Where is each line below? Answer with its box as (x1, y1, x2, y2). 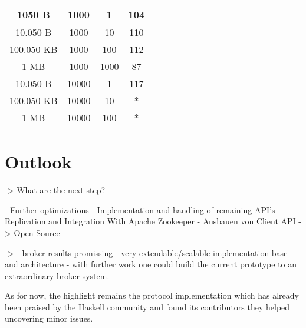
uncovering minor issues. (5, 312, 93, 324)
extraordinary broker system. (5, 269, 110, 281)
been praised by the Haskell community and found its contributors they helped (5, 300, 290, 313)
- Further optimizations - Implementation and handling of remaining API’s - (5, 203, 281, 216)
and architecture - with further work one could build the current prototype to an (5, 258, 297, 270)
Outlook (5, 150, 72, 174)
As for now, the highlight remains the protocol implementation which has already (5, 289, 299, 302)
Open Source (14, 226, 60, 238)
